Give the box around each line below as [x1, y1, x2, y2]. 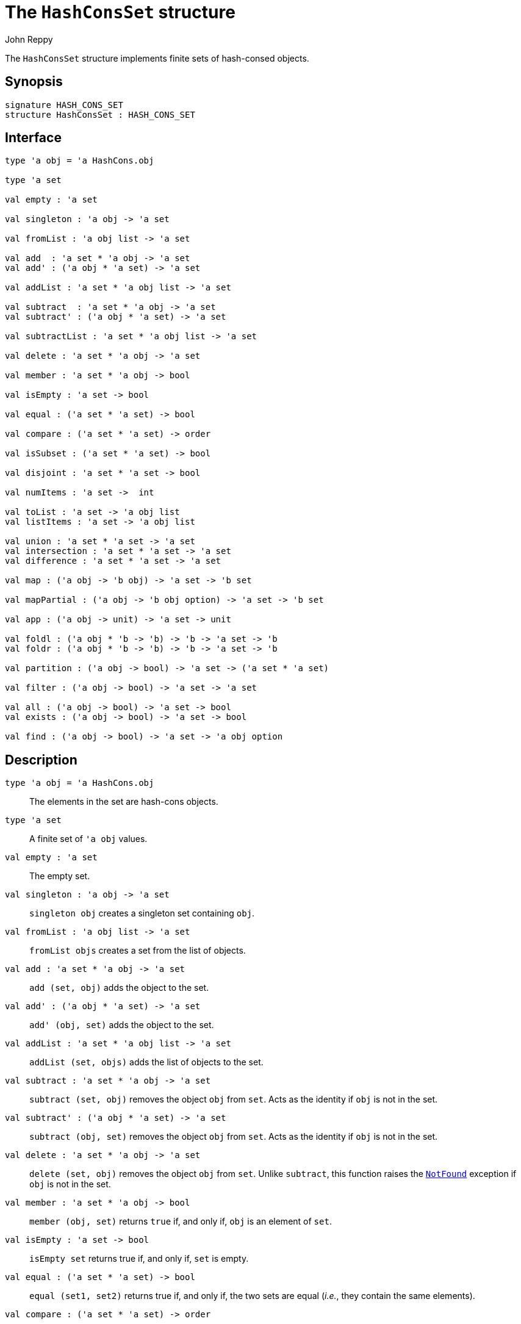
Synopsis [5, 74, 63, 90]
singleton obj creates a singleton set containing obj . [29, 908, 255, 919]
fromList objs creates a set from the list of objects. [29, 945, 246, 956]
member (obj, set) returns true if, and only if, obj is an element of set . [29, 1216, 332, 1227]
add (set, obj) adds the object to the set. [29, 982, 209, 993]
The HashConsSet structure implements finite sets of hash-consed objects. [5, 52, 309, 63]
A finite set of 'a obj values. [29, 833, 148, 844]
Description [5, 752, 77, 768]
